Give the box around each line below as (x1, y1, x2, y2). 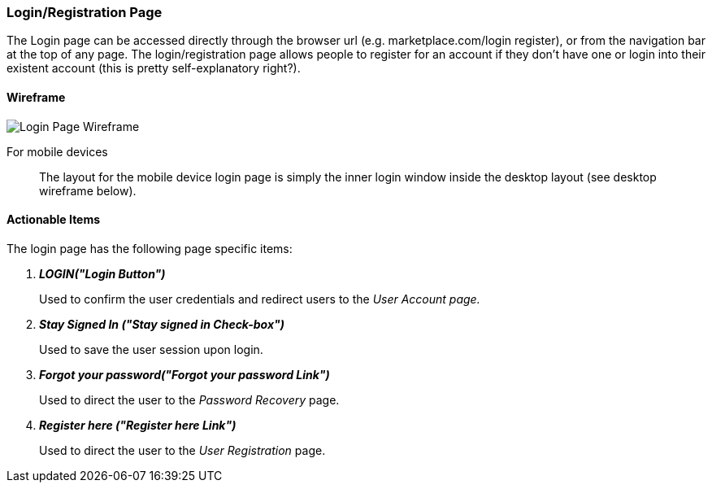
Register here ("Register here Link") (39, 417, 237, 432)
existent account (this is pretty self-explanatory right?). (7, 61, 301, 76)
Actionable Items (7, 212, 101, 227)
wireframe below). (39, 183, 137, 198)
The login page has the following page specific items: (7, 241, 293, 255)
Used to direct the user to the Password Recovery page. (39, 392, 340, 407)
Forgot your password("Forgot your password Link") (39, 367, 330, 382)
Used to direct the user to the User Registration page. (39, 443, 326, 457)
